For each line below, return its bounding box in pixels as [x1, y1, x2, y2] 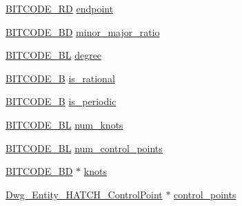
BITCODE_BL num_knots [6, 117, 123, 131]
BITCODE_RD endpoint [6, 1, 114, 15]
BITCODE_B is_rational [6, 71, 115, 85]
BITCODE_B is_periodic [6, 94, 117, 109]
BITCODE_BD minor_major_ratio [6, 24, 160, 39]
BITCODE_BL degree [6, 48, 102, 62]
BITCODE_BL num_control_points [6, 140, 163, 155]
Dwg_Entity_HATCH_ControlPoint [6, 187, 163, 201]
